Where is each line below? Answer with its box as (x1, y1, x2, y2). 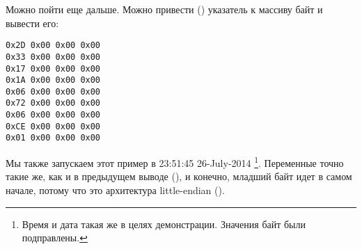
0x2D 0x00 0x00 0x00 (6, 40, 101, 51)
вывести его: (6, 15, 59, 30)
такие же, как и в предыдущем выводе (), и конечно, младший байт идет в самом (6, 169, 352, 184)
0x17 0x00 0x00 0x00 (6, 63, 101, 74)
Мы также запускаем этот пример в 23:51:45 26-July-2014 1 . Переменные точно (6, 154, 344, 170)
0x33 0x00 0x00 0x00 (6, 51, 101, 62)
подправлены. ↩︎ (22, 230, 88, 245)
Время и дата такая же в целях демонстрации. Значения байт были (22, 216, 306, 231)
